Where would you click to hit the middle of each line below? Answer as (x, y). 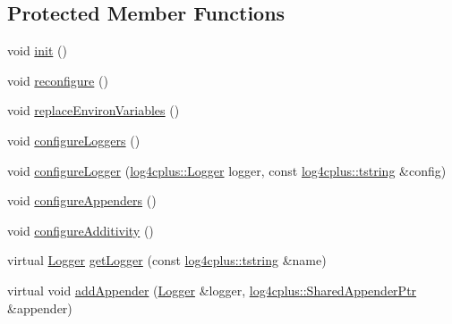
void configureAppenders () (82, 200)
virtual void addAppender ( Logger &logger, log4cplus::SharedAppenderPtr (212, 290)
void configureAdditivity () (81, 230)
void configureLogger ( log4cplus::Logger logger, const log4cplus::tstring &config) (227, 170)
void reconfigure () (58, 80)
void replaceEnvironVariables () (94, 110)
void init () (37, 50)
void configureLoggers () (74, 140)
